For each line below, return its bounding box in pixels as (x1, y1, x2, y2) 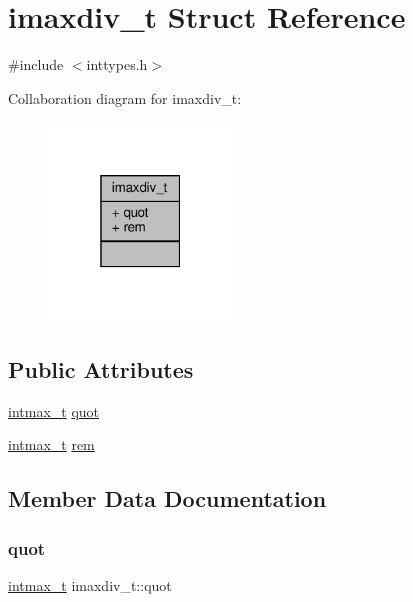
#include (8, 54, 64, 75)
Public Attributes (8, 354, 194, 385)
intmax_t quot (8, 400, 100, 421)
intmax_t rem (8, 434, 95, 455)
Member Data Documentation (8, 483, 327, 514)
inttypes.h (86, 54, 148, 75)
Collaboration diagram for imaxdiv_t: (8, 87, 242, 108)
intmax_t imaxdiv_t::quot (8, 575, 172, 596)
